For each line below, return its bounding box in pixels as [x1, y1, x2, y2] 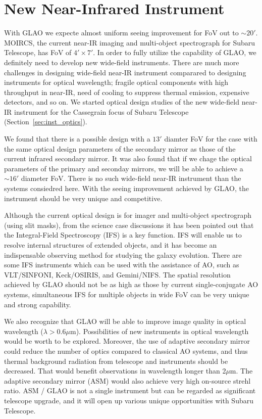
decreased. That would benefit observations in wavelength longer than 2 [4, 365, 226, 376]
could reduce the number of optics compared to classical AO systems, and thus [4, 345, 248, 356]
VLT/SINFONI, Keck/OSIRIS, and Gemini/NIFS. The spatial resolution [4, 269, 231, 280]
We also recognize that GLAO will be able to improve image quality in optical [4, 316, 246, 327]
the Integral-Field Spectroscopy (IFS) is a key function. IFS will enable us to [4, 229, 242, 240]
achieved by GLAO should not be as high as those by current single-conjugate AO [4, 279, 258, 290]
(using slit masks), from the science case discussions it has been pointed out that [4, 219, 254, 230]
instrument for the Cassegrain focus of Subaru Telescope [14, 106, 189, 117]
